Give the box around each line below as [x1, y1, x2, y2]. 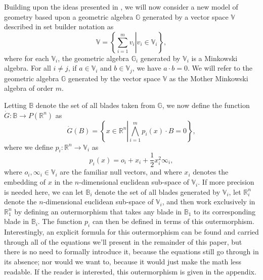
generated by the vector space [68, 73, 160, 83]
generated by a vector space [142, 11, 229, 22]
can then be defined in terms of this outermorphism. [92, 216, 254, 227]
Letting [4, 100, 27, 110]
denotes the [193, 166, 229, 177]
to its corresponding [194, 206, 256, 216]
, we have [132, 63, 161, 73]
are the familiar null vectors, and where [60, 166, 182, 177]
